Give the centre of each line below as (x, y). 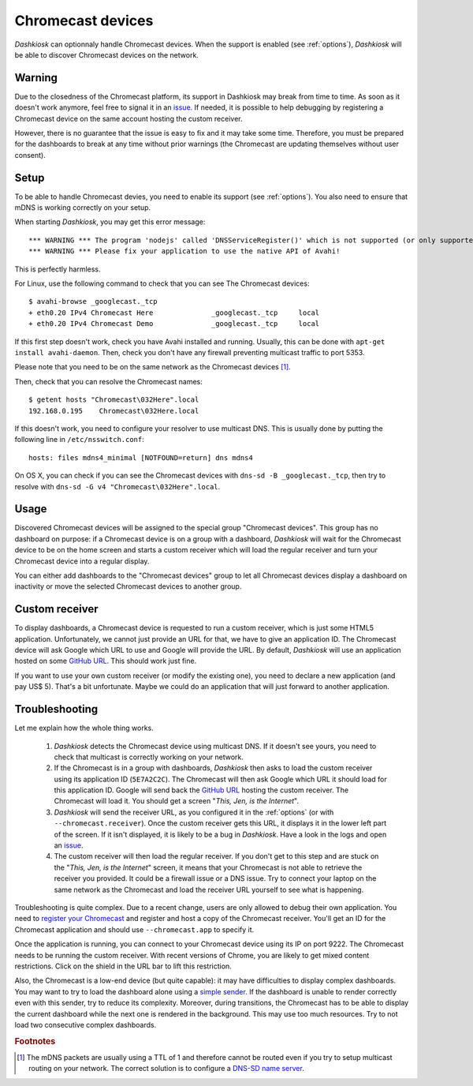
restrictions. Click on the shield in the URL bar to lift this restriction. (123, 966)
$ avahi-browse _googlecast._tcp (93, 301)
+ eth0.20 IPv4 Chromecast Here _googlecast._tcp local (174, 313)
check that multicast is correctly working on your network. (149, 757)
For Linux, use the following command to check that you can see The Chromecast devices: (162, 283)
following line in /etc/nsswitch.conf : (80, 440)
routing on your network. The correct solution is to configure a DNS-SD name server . (167, 1069)
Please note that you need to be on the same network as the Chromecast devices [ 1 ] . (153, 367)
